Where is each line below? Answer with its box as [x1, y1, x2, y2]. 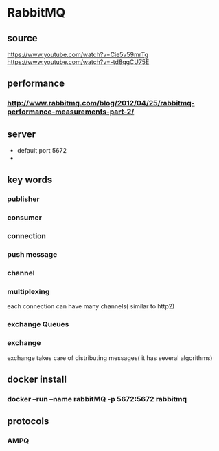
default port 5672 [16, 147, 67, 155]
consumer [7, 213, 43, 222]
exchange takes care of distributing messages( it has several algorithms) [7, 353, 213, 362]
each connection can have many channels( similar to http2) [7, 302, 175, 311]
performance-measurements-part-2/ [7, 107, 135, 116]
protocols [7, 415, 49, 428]
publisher [7, 194, 40, 204]
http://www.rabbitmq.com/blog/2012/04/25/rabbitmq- [7, 98, 195, 108]
